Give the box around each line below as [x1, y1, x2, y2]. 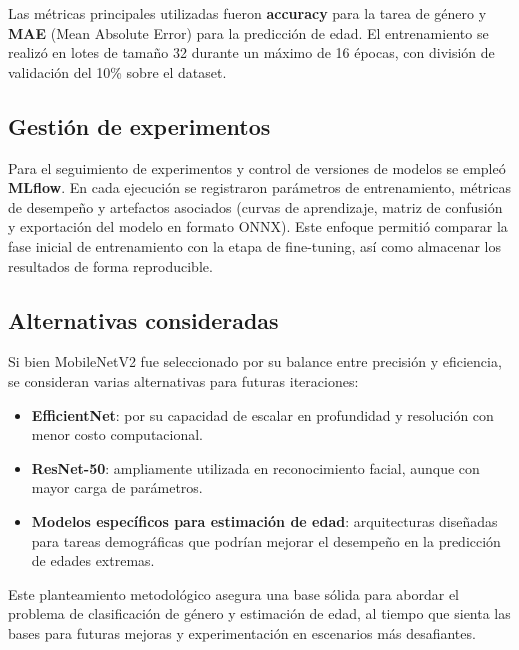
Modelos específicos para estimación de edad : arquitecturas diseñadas [31, 510, 498, 531]
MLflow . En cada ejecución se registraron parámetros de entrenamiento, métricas [8, 177, 512, 198]
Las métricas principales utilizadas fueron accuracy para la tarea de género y [8, 3, 487, 23]
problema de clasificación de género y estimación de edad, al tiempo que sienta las [8, 603, 511, 624]
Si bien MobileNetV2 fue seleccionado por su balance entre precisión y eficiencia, [8, 351, 502, 372]
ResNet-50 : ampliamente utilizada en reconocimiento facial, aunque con [31, 457, 480, 478]
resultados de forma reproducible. [8, 255, 213, 276]
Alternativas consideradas [8, 304, 279, 335]
